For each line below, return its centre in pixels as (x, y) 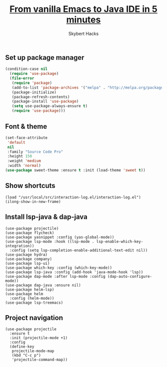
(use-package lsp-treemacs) (34, 303)
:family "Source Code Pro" (35, 152)
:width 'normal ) (24, 166)
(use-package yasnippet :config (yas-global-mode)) (60, 237)
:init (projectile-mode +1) (39, 338)
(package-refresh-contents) (41, 97)
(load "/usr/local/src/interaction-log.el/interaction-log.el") (73, 197)
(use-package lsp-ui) (28, 263)
